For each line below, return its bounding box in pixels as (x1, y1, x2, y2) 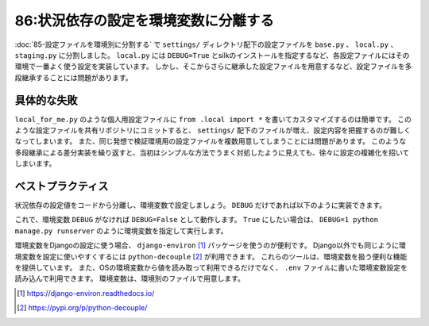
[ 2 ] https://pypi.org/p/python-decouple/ (17, 303, 148, 313)
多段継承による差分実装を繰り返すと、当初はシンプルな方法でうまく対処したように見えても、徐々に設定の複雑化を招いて (14, 148, 410, 157)
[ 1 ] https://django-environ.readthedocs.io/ (17, 288, 155, 297)
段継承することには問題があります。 (14, 72, 133, 82)
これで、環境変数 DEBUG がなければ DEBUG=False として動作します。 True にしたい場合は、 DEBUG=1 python (14, 215, 379, 224)
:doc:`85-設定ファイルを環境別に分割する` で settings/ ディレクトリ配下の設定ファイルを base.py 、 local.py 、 (14, 40, 398, 49)
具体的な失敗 (14, 94, 78, 107)
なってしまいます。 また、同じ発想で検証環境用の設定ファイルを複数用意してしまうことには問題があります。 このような (14, 136, 407, 146)
